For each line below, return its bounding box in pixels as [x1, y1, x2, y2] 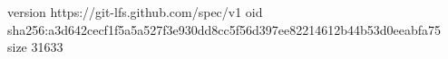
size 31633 [7, 38, 63, 56]
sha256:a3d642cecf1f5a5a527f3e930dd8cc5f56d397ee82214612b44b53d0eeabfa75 [7, 20, 442, 38]
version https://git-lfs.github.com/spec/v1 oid [7, 3, 263, 21]
